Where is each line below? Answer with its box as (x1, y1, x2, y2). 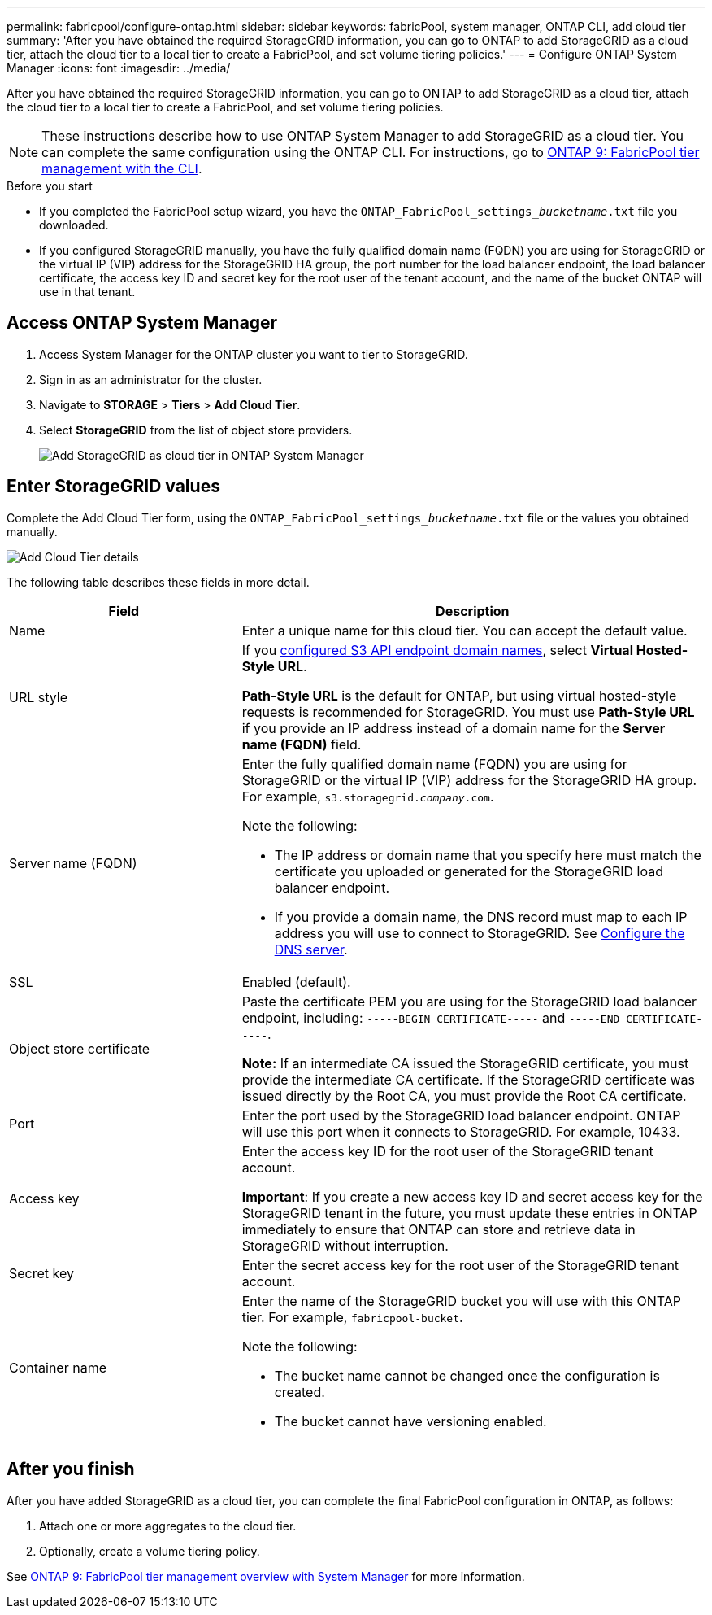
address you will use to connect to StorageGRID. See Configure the (274, 924, 685, 941)
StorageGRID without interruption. (241, 1237, 449, 1254)
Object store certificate (9, 1040, 150, 1057)
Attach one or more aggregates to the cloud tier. (39, 1518, 297, 1533)
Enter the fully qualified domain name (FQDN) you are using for (241, 755, 627, 772)
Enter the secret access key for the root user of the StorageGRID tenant (241, 1256, 679, 1273)
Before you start (7, 179, 93, 193)
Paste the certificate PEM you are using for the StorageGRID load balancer (241, 993, 697, 1010)
